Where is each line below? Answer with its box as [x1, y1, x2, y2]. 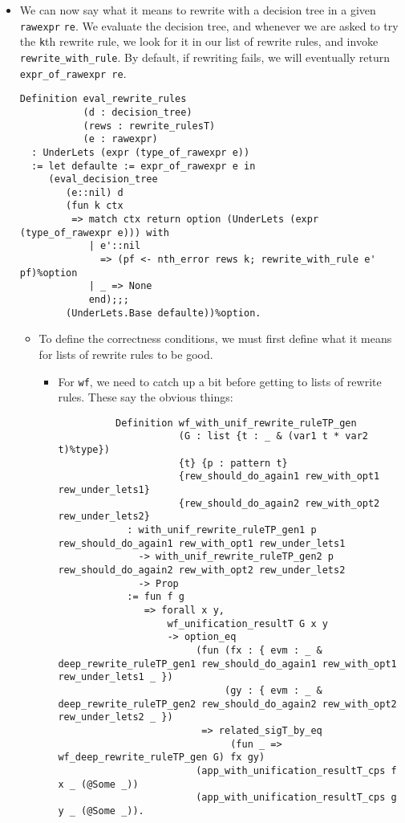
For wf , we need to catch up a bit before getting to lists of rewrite [58, 373, 382, 389]
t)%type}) [58, 444, 110, 456]
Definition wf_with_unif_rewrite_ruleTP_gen [115, 417, 357, 429]
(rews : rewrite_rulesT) [83, 120, 216, 132]
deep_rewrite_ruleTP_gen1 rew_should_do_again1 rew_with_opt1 [58, 658, 397, 670]
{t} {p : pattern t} [178, 457, 288, 469]
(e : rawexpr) [83, 133, 158, 145]
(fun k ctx [66, 200, 124, 212]
